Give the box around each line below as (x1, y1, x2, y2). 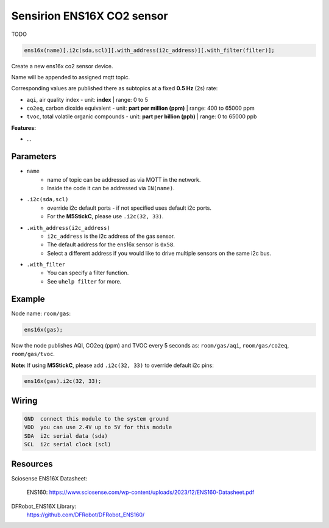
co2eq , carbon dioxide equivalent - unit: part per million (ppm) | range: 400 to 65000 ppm (26, 104, 255, 112)
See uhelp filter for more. (47, 277, 122, 285)
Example (11, 293, 45, 304)
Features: (11, 124, 37, 131)
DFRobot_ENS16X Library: (11, 502, 77, 510)
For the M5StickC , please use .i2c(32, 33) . (47, 213, 164, 220)
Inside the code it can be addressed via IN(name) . (47, 184, 175, 191)
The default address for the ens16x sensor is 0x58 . (47, 241, 175, 248)
